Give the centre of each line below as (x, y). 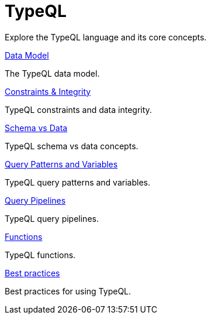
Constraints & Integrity (48, 91)
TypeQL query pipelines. (52, 218)
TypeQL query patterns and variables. (77, 182)
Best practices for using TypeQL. (68, 291)
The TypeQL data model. (52, 73)
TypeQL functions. (40, 255)
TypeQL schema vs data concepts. (72, 146)
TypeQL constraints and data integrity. (78, 109)
